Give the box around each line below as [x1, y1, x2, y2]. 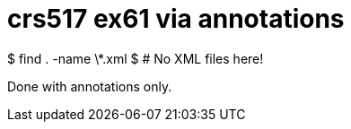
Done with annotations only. [7, 78, 172, 94]
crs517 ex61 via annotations [7, 4, 345, 34]
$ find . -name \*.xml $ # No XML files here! [7, 50, 264, 66]
